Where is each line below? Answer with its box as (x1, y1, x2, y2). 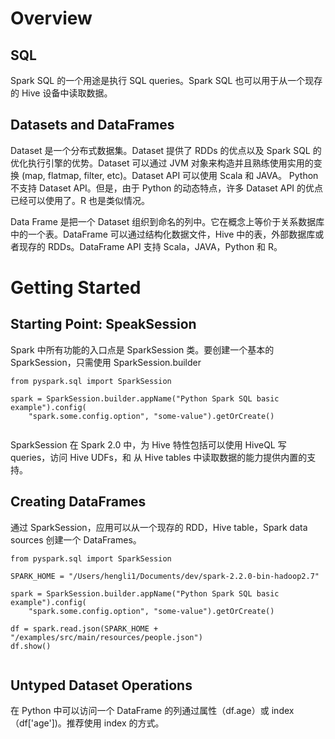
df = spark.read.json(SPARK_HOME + (10, 623, 159, 634)
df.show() (10, 641, 52, 651)
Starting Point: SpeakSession (10, 316, 197, 333)
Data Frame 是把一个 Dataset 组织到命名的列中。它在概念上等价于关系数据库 (10, 215, 325, 227)
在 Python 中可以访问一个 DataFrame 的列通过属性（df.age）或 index (10, 705, 295, 717)
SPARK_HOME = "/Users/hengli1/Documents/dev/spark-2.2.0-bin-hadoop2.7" (10, 571, 320, 581)
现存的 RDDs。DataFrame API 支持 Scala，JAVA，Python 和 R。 (18, 240, 283, 252)
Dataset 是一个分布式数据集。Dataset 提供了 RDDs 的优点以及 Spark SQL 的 (10, 144, 322, 156)
